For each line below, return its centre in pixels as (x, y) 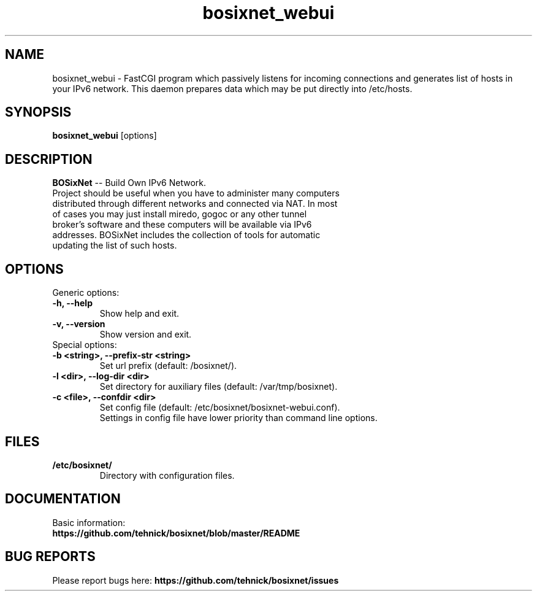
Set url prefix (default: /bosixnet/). (168, 366)
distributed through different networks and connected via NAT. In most (195, 204)
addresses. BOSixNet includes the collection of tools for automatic (186, 235)
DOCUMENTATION (63, 499)
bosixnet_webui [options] (105, 136)
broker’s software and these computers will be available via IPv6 (182, 225)
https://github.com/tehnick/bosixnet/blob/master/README (176, 533)
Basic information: (89, 522)
